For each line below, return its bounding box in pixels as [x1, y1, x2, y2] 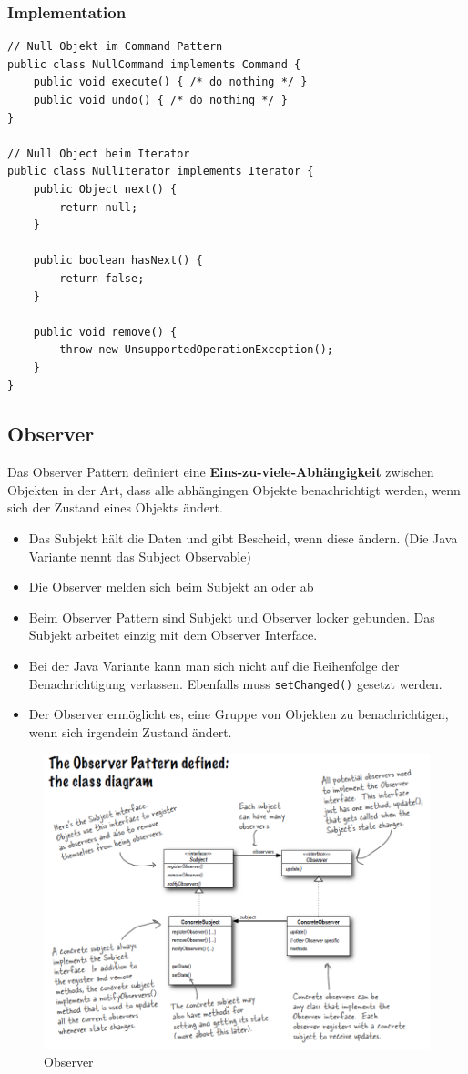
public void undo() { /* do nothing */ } [33, 94, 288, 106]
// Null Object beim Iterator [7, 147, 190, 160]
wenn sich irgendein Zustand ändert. [28, 722, 232, 741]
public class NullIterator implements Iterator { [7, 165, 314, 178]
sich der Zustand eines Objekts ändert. [7, 498, 223, 517]
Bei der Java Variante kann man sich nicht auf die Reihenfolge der [28, 656, 400, 675]
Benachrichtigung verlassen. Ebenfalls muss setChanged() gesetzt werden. [28, 674, 443, 693]
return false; [59, 271, 145, 285]
